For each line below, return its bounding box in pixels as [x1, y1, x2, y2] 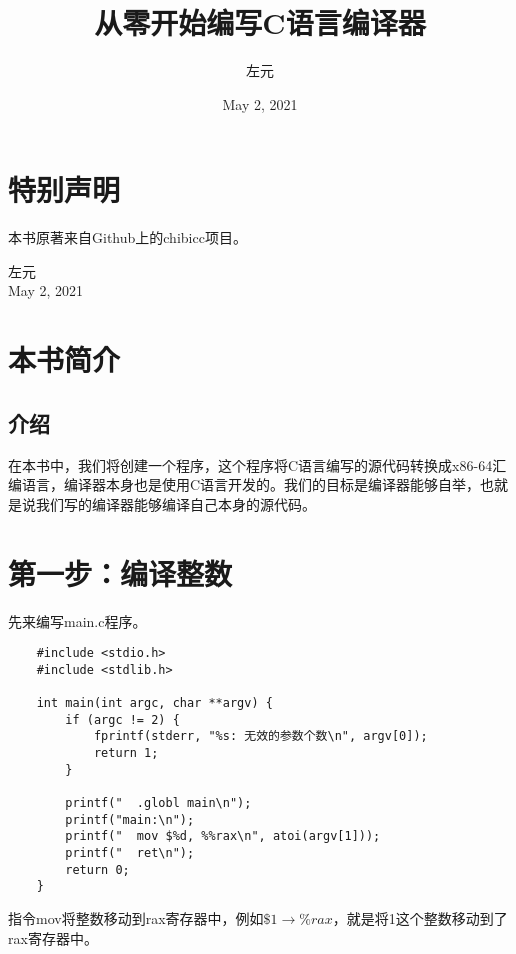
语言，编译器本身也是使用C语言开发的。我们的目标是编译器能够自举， [21, 474, 481, 495]
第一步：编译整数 [8, 552, 233, 593]
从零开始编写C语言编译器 [94, 2, 426, 43]
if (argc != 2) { [65, 712, 180, 727]
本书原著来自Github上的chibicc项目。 [8, 227, 247, 248]
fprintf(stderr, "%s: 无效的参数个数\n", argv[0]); [93, 729, 428, 744]
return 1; [93, 746, 159, 761]
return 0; [65, 862, 130, 877]
